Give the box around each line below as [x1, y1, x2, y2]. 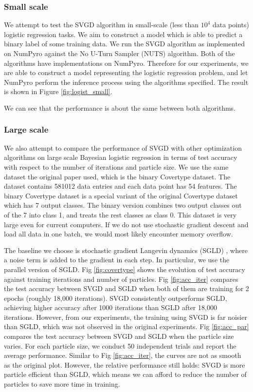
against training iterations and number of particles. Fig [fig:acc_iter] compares [4, 274, 238, 284]
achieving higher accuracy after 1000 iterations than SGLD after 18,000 [4, 302, 217, 313]
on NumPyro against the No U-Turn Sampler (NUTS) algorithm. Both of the [4, 48, 235, 58]
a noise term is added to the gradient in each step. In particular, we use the [4, 255, 230, 265]
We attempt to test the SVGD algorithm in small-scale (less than [4, 20, 199, 30]
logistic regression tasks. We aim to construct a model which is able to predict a [4, 29, 243, 39]
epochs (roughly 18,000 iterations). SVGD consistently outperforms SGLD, [4, 293, 227, 303]
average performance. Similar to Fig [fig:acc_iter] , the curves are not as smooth [4, 350, 241, 360]
